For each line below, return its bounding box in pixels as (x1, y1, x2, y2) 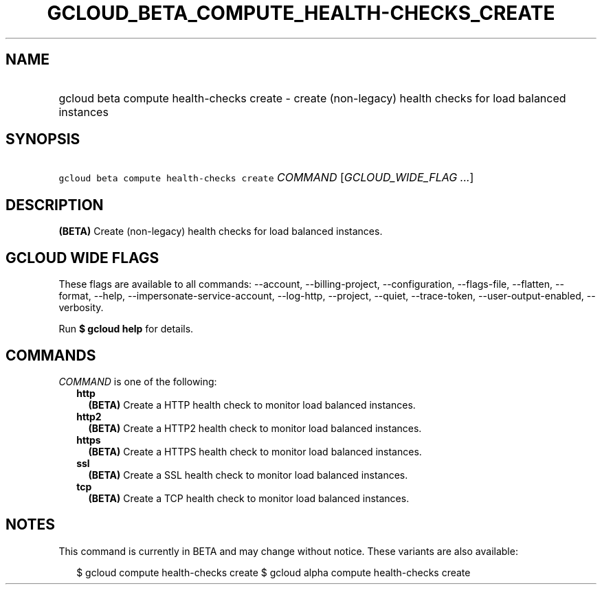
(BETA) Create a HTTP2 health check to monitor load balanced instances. (88, 422, 422, 434)
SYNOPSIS (5, 131, 80, 148)
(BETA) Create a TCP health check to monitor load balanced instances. (88, 492, 410, 504)
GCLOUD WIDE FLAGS (5, 249, 159, 266)
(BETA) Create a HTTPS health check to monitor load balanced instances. (88, 445, 422, 457)
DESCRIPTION (5, 196, 104, 214)
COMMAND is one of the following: (58, 375, 217, 387)
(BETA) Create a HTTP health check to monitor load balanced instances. (88, 398, 416, 411)
